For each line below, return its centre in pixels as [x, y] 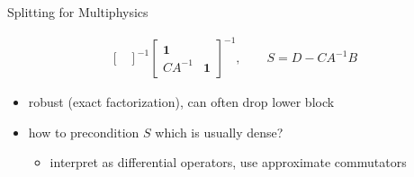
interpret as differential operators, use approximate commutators [228, 162]
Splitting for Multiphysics [78, 12]
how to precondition [84, 132]
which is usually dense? [219, 132]
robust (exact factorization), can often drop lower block [181, 102]
